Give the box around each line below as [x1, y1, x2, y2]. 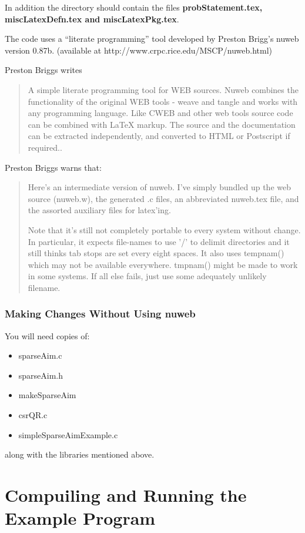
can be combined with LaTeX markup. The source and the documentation [28, 118, 296, 130]
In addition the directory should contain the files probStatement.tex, [5, 1, 263, 13]
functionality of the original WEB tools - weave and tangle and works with [28, 95, 298, 107]
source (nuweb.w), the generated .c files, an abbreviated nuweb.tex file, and [28, 192, 299, 204]
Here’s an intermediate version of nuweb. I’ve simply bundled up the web [28, 181, 291, 193]
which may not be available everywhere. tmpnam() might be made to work [28, 258, 298, 270]
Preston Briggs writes [5, 64, 82, 76]
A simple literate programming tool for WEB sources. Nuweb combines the [28, 83, 299, 95]
